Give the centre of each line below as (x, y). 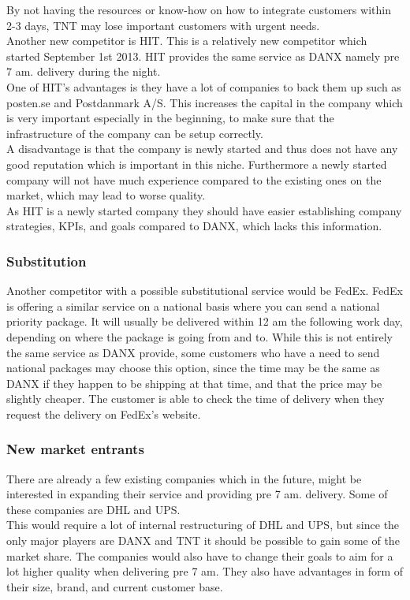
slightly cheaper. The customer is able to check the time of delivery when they (196, 399)
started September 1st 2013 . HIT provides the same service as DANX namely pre (203, 56)
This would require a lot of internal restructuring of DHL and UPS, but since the (203, 525)
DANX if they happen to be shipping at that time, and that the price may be (194, 383)
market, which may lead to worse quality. (106, 195)
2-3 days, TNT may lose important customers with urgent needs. (163, 25)
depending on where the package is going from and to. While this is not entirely (199, 336)
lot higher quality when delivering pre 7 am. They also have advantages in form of (205, 571)
